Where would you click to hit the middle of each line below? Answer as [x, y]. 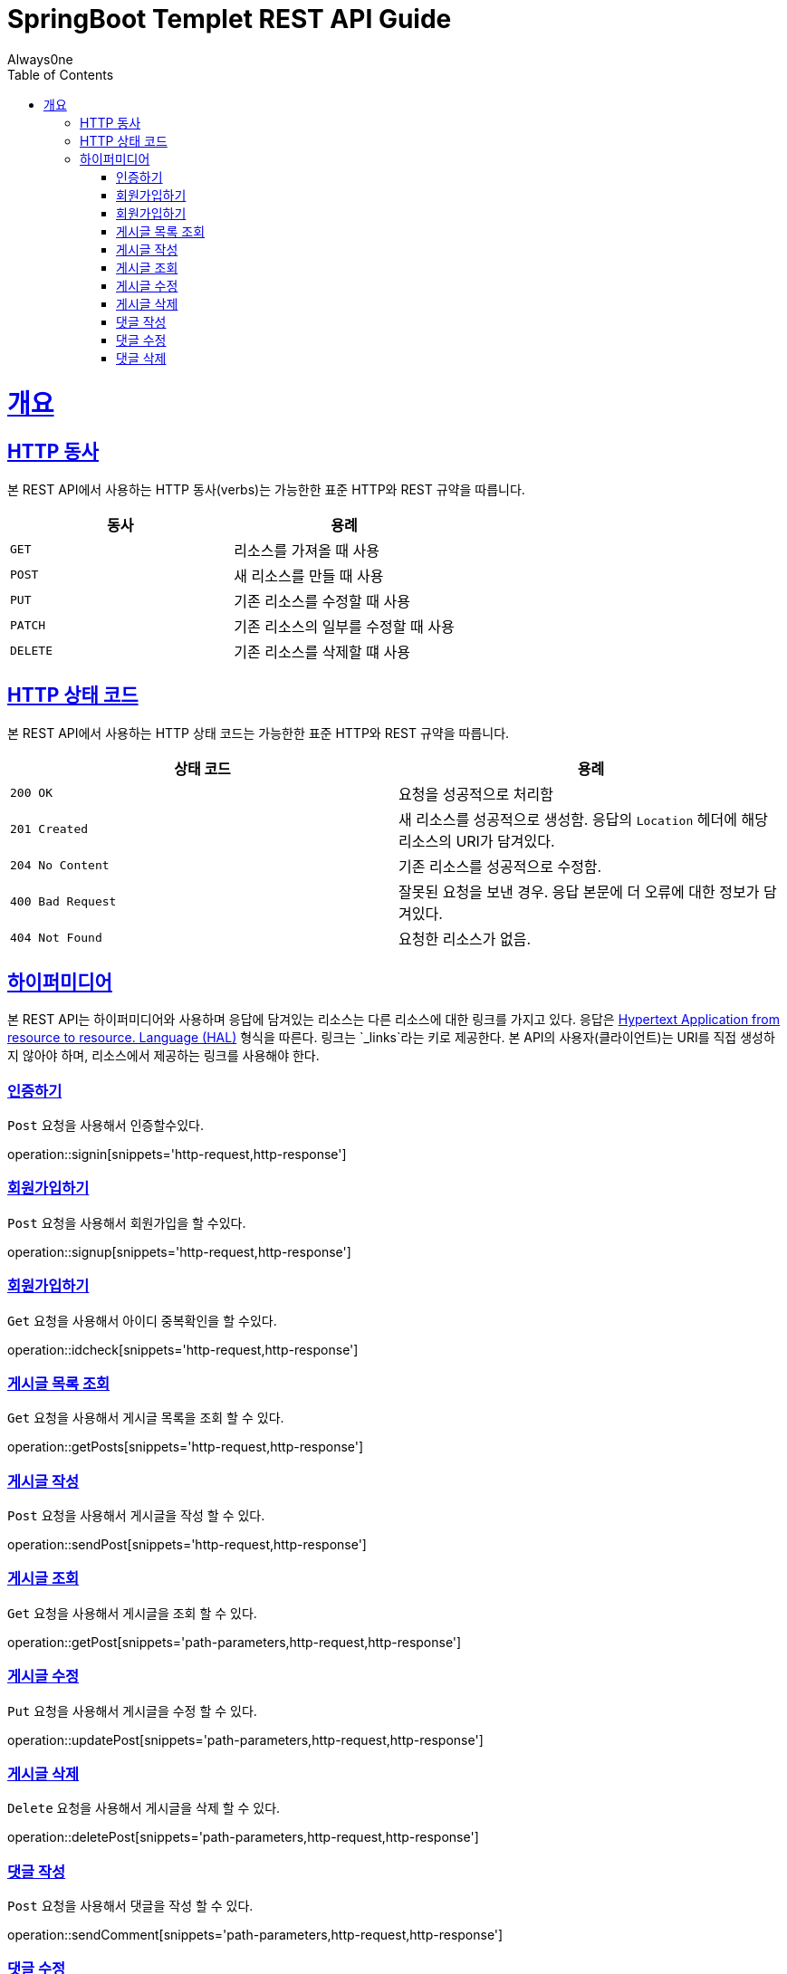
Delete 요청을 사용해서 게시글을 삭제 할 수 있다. [144, 1808]
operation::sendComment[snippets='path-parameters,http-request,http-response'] [255, 1935]
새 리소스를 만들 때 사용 [309, 575]
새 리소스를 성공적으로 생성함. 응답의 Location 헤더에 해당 [583, 819]
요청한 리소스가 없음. [465, 939]
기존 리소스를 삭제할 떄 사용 [322, 652]
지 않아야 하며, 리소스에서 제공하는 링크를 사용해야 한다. [163, 1056]
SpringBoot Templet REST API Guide [230, 19]
